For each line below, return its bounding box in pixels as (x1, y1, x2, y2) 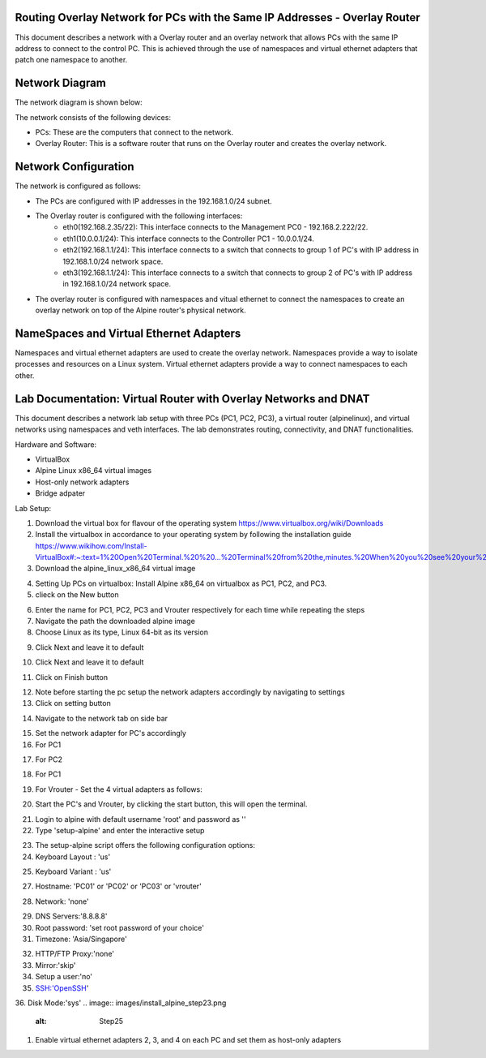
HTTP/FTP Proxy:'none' (35, 949, 115, 959)
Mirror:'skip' (35, 960, 76, 970)
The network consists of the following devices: (15, 112, 172, 122)
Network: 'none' (35, 897, 89, 906)
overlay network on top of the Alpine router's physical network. (35, 305, 246, 316)
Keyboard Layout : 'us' (35, 852, 111, 862)
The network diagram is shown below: (15, 97, 143, 107)
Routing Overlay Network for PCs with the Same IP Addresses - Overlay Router (15, 11, 420, 24)
